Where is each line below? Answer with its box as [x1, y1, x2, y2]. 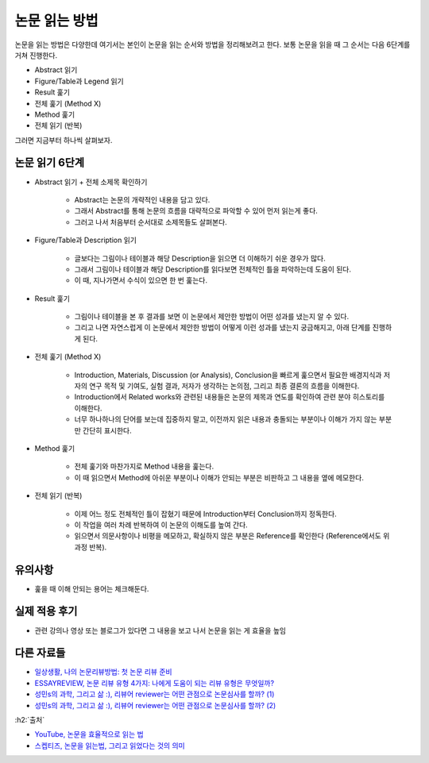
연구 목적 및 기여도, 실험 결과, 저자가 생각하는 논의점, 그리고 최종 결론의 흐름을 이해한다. [88, 381, 360, 391]
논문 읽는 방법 [14, 12, 99, 29]
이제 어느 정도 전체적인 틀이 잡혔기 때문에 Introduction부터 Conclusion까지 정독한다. [74, 509, 337, 518]
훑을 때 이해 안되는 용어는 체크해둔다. [34, 584, 149, 593]
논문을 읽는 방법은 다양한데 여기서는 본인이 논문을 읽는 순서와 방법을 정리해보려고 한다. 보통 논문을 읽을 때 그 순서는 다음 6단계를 [14, 40, 411, 49]
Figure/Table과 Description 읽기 [34, 235, 137, 245]
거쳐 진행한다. [14, 50, 58, 60]
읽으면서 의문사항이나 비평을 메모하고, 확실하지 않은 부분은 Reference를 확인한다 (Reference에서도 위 [74, 531, 390, 541]
